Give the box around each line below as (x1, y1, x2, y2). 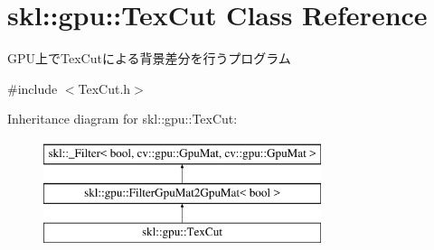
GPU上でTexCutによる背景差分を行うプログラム (7, 49, 291, 68)
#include (7, 79, 58, 97)
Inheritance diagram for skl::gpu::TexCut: (7, 109, 238, 128)
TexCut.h (78, 79, 131, 97)
